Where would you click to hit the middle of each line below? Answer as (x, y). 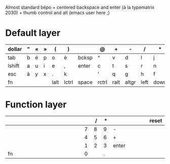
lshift (14, 66)
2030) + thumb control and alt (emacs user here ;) (58, 13)
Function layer (36, 105)
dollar (15, 49)
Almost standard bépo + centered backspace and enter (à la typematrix (80, 7)
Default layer (33, 33)
